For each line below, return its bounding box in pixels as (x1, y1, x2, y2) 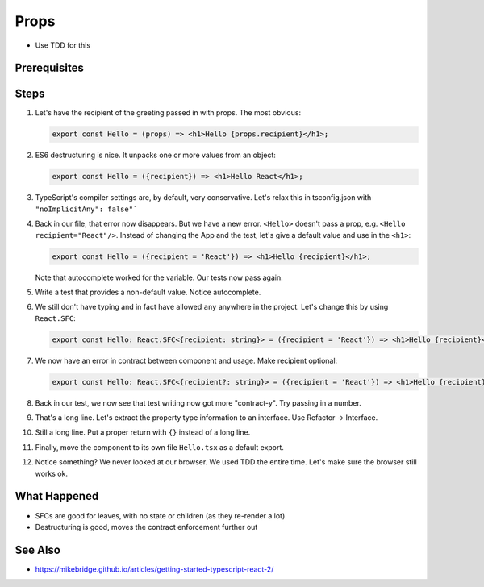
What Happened (15, 489, 99, 503)
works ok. (35, 468, 69, 478)
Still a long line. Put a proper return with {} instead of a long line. (35, 427, 251, 437)
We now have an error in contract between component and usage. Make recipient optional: (35, 356, 338, 365)
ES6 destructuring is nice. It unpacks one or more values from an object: (35, 150, 276, 160)
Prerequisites (15, 61, 84, 75)
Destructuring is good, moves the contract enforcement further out (35, 522, 258, 531)
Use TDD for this (35, 40, 91, 50)
